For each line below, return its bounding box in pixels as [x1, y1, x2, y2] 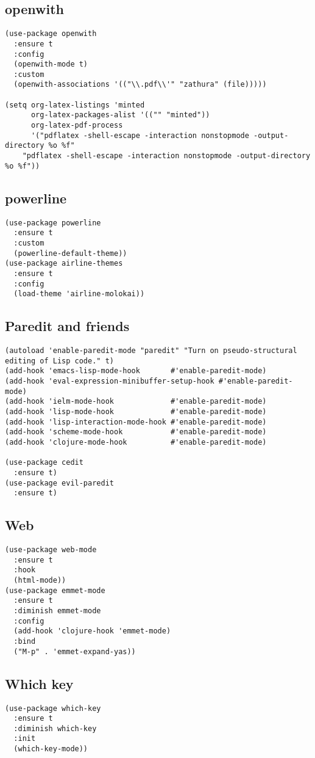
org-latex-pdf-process [30, 121, 123, 130]
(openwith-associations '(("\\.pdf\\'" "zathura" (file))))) [13, 80, 267, 89]
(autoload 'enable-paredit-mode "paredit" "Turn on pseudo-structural [5, 346, 297, 355]
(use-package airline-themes [5, 259, 123, 268]
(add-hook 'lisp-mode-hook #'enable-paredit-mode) [5, 407, 267, 416]
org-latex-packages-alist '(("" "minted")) [30, 111, 210, 120]
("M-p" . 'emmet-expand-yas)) [13, 647, 136, 656]
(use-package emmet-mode [5, 586, 105, 595]
